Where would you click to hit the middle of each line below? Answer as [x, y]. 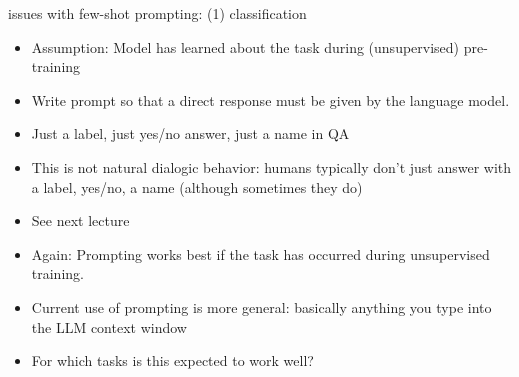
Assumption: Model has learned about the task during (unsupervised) [245, 46]
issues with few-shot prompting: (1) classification [157, 13]
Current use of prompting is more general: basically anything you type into [261, 306]
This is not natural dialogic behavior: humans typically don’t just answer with [271, 166]
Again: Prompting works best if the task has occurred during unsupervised [260, 253]
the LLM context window [109, 326]
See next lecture [80, 220]
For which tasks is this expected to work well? [172, 360]
